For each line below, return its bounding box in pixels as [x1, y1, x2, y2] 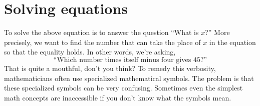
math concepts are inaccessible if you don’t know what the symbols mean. [4, 92, 231, 102]
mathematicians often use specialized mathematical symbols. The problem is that [4, 72, 254, 83]
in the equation [209, 36, 256, 47]
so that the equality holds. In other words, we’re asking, [4, 46, 176, 57]
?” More [205, 27, 230, 37]
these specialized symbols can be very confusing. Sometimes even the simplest [4, 82, 243, 93]
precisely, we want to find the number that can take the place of [4, 36, 201, 47]
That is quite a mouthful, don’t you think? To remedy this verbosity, [4, 62, 216, 73]
